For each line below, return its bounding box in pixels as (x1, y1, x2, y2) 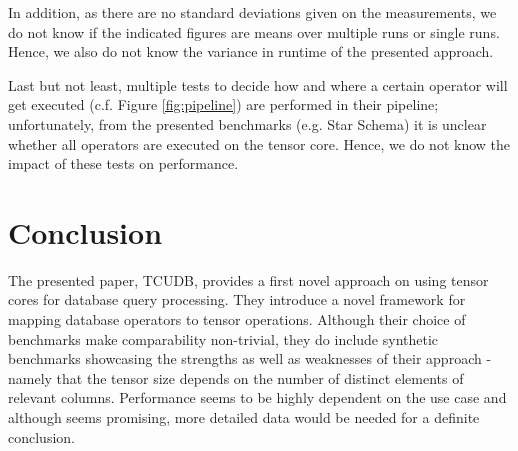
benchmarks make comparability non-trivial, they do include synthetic (8, 328, 439, 349)
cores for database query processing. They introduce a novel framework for (8, 289, 466, 310)
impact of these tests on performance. (8, 153, 239, 174)
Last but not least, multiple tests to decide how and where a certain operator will (8, 74, 508, 95)
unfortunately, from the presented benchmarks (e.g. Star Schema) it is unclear (8, 113, 487, 134)
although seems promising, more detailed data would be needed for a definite (8, 407, 480, 428)
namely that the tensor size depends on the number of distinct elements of (8, 367, 464, 388)
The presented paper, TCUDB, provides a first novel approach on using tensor (8, 269, 489, 290)
